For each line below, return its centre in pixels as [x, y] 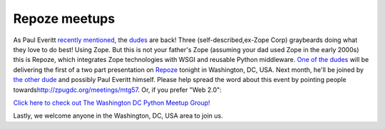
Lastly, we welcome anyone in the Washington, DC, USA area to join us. [118, 116]
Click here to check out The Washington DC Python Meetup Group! [112, 103]
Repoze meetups [64, 19]
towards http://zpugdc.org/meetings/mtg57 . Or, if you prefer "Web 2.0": [118, 90]
